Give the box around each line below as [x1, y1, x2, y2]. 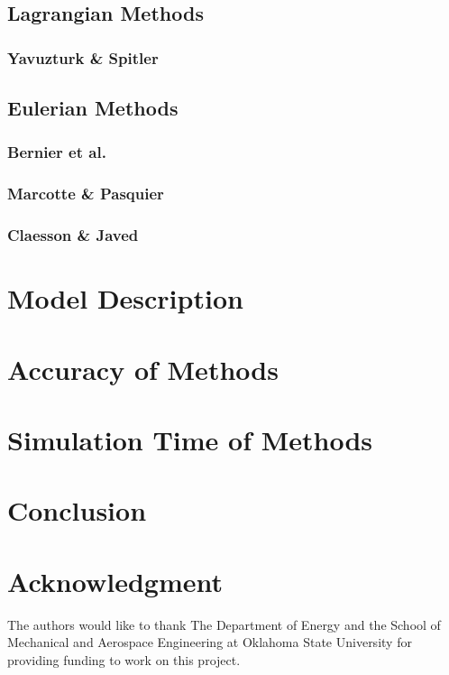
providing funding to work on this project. [7, 650, 241, 669]
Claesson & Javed [7, 224, 139, 246]
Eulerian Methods [7, 94, 179, 122]
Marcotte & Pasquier [7, 182, 164, 205]
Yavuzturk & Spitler [7, 46, 159, 69]
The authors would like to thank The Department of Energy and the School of [7, 615, 441, 633]
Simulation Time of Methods [7, 421, 373, 458]
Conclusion [7, 492, 147, 529]
